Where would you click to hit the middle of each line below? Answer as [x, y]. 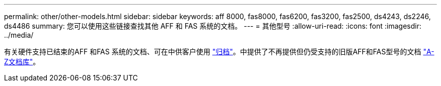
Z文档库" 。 [22, 62]
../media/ [19, 35]
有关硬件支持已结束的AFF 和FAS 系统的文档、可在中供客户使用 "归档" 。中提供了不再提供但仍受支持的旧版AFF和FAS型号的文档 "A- [219, 52]
